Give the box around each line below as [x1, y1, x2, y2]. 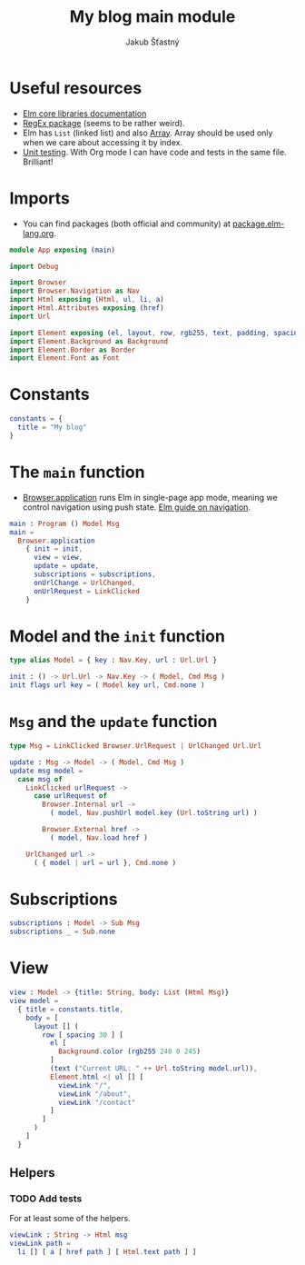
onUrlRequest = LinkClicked [33, 586, 141, 596]
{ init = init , [25, 544, 84, 553]
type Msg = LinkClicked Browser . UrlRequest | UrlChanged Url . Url [9, 742, 262, 751]
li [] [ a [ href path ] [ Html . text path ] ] [17, 1248, 197, 1257]
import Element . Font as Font [9, 354, 120, 363]
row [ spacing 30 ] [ [42, 1030, 124, 1040]
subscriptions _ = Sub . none [9, 927, 116, 937]
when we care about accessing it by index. [22, 136, 183, 147]
